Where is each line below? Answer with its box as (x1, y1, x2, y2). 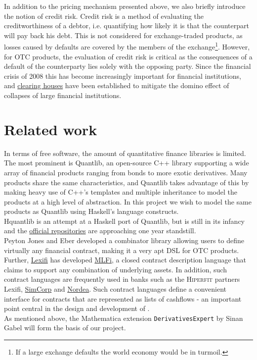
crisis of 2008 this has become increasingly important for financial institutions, (4, 70, 241, 81)
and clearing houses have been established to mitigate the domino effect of (4, 80, 229, 91)
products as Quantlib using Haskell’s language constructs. (4, 206, 179, 216)
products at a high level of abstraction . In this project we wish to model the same (4, 196, 252, 206)
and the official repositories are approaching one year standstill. (4, 225, 196, 236)
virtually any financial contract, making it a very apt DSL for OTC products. (4, 245, 239, 255)
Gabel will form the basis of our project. (4, 322, 126, 333)
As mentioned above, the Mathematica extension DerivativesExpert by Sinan (4, 312, 243, 323)
